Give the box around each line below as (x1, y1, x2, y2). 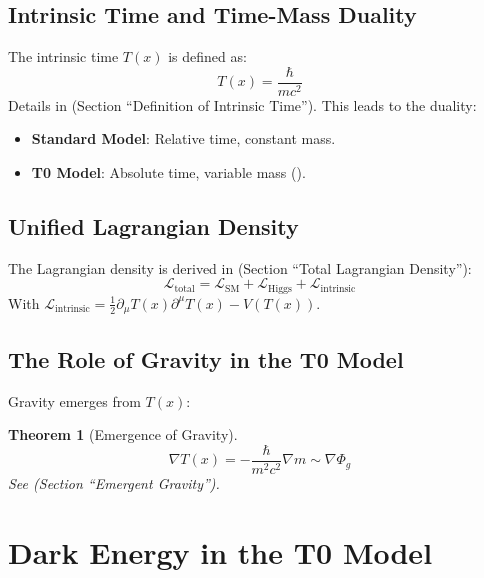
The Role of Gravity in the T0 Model (8, 343, 404, 374)
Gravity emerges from (8, 390, 141, 411)
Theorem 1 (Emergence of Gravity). (8, 424, 238, 445)
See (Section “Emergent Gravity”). (8, 472, 220, 493)
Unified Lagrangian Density (8, 211, 299, 242)
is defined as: (168, 46, 247, 67)
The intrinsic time (8, 46, 119, 67)
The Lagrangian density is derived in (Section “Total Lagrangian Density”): (8, 257, 472, 278)
